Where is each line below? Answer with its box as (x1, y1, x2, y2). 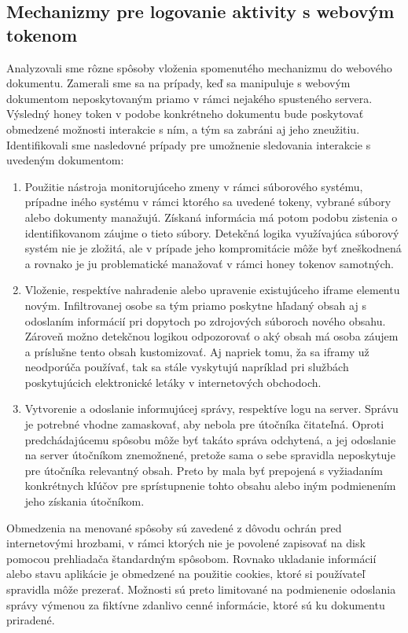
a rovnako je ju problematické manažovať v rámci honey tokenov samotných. (24, 255, 394, 271)
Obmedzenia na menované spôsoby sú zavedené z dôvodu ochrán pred (6, 519, 342, 535)
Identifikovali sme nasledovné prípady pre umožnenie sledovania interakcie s (6, 136, 371, 153)
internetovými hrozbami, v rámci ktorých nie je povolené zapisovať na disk (6, 535, 366, 551)
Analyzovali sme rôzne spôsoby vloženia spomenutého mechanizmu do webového (6, 59, 392, 75)
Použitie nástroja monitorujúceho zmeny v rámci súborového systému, (24, 178, 363, 194)
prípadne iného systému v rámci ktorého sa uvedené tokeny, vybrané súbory (24, 193, 391, 210)
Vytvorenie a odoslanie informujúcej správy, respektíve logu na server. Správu (24, 400, 399, 417)
